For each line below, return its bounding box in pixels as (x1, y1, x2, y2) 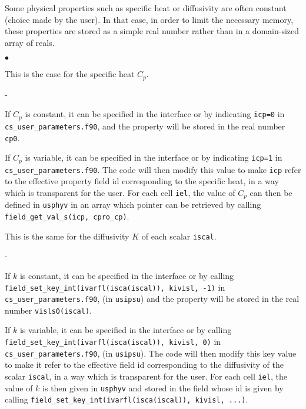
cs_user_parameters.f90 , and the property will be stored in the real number (5, 119, 285, 132)
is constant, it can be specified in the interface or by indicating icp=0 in (25, 108, 285, 120)
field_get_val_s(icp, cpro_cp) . (5, 210, 129, 222)
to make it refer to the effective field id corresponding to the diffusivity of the (5, 358, 284, 371)
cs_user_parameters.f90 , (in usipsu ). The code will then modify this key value (5, 347, 297, 359)
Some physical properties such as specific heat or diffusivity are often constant (5, 2, 287, 14)
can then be (250, 186, 292, 198)
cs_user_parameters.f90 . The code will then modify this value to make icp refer (5, 163, 301, 175)
